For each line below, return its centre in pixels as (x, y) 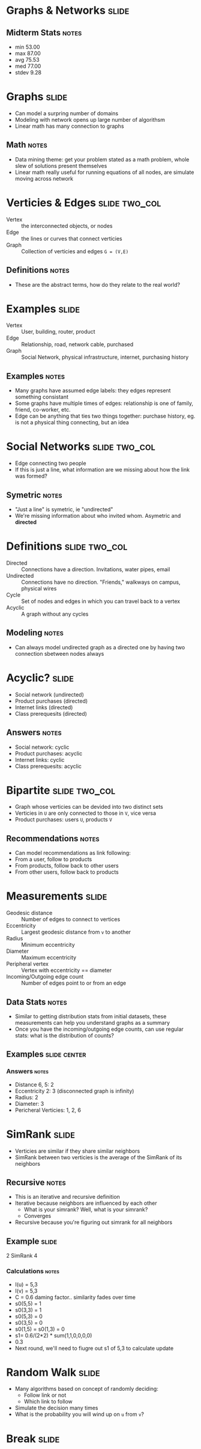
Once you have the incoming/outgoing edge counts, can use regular (99, 1029)
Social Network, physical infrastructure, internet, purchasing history (105, 357)
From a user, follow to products (53, 859)
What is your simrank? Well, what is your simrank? (86, 1210)
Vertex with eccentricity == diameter (67, 970)
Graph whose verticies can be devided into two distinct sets (89, 807)
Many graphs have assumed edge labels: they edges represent (93, 391)
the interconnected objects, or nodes (67, 226)
